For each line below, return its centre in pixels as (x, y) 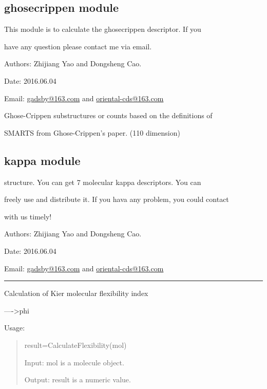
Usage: (15, 328)
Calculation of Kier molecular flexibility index (76, 293)
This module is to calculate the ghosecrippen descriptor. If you (103, 29)
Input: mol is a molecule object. (74, 362)
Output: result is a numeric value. (78, 379)
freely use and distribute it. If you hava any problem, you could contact (117, 199)
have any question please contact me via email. (78, 46)
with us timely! (28, 216)
